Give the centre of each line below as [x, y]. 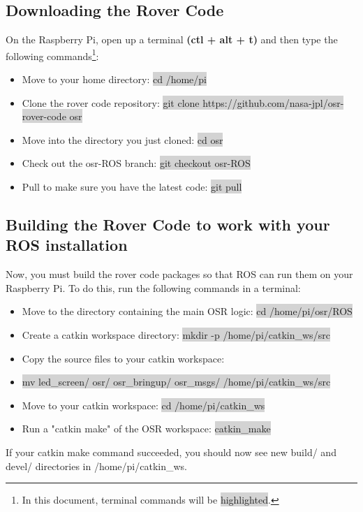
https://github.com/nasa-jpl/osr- [273, 102]
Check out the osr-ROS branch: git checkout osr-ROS [136, 163]
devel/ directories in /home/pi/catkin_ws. [97, 466]
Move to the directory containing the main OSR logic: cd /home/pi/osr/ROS [187, 311]
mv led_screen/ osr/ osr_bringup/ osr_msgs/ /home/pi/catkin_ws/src [176, 382]
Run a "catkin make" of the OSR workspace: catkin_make [146, 429]
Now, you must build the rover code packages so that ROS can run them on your [179, 274]
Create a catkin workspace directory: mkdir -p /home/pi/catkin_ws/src [176, 334]
